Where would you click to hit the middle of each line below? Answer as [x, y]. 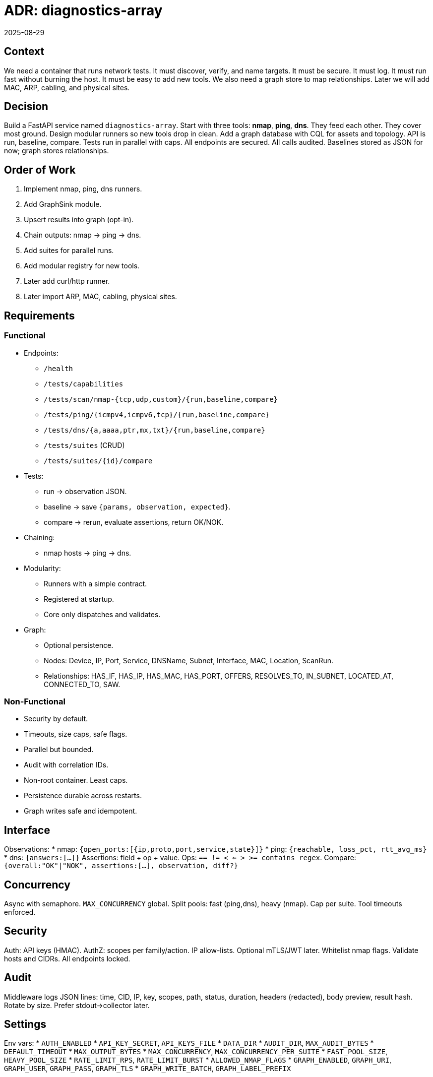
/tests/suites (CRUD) [84, 445]
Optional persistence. [79, 645]
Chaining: [39, 537]
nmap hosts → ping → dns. [88, 553]
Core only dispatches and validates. [102, 614]
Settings [25, 1024]
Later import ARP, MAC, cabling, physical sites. [100, 297]
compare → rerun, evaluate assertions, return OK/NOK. [134, 522]
